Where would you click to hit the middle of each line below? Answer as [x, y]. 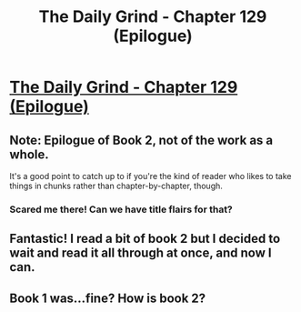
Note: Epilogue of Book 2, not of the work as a [141, 140]
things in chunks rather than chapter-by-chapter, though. [116, 186]
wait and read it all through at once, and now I [140, 253]
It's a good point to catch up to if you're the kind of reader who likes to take [150, 176]
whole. [30, 154]
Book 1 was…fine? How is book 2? [108, 298]
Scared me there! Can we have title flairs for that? [121, 209]
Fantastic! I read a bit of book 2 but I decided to [145, 239]
